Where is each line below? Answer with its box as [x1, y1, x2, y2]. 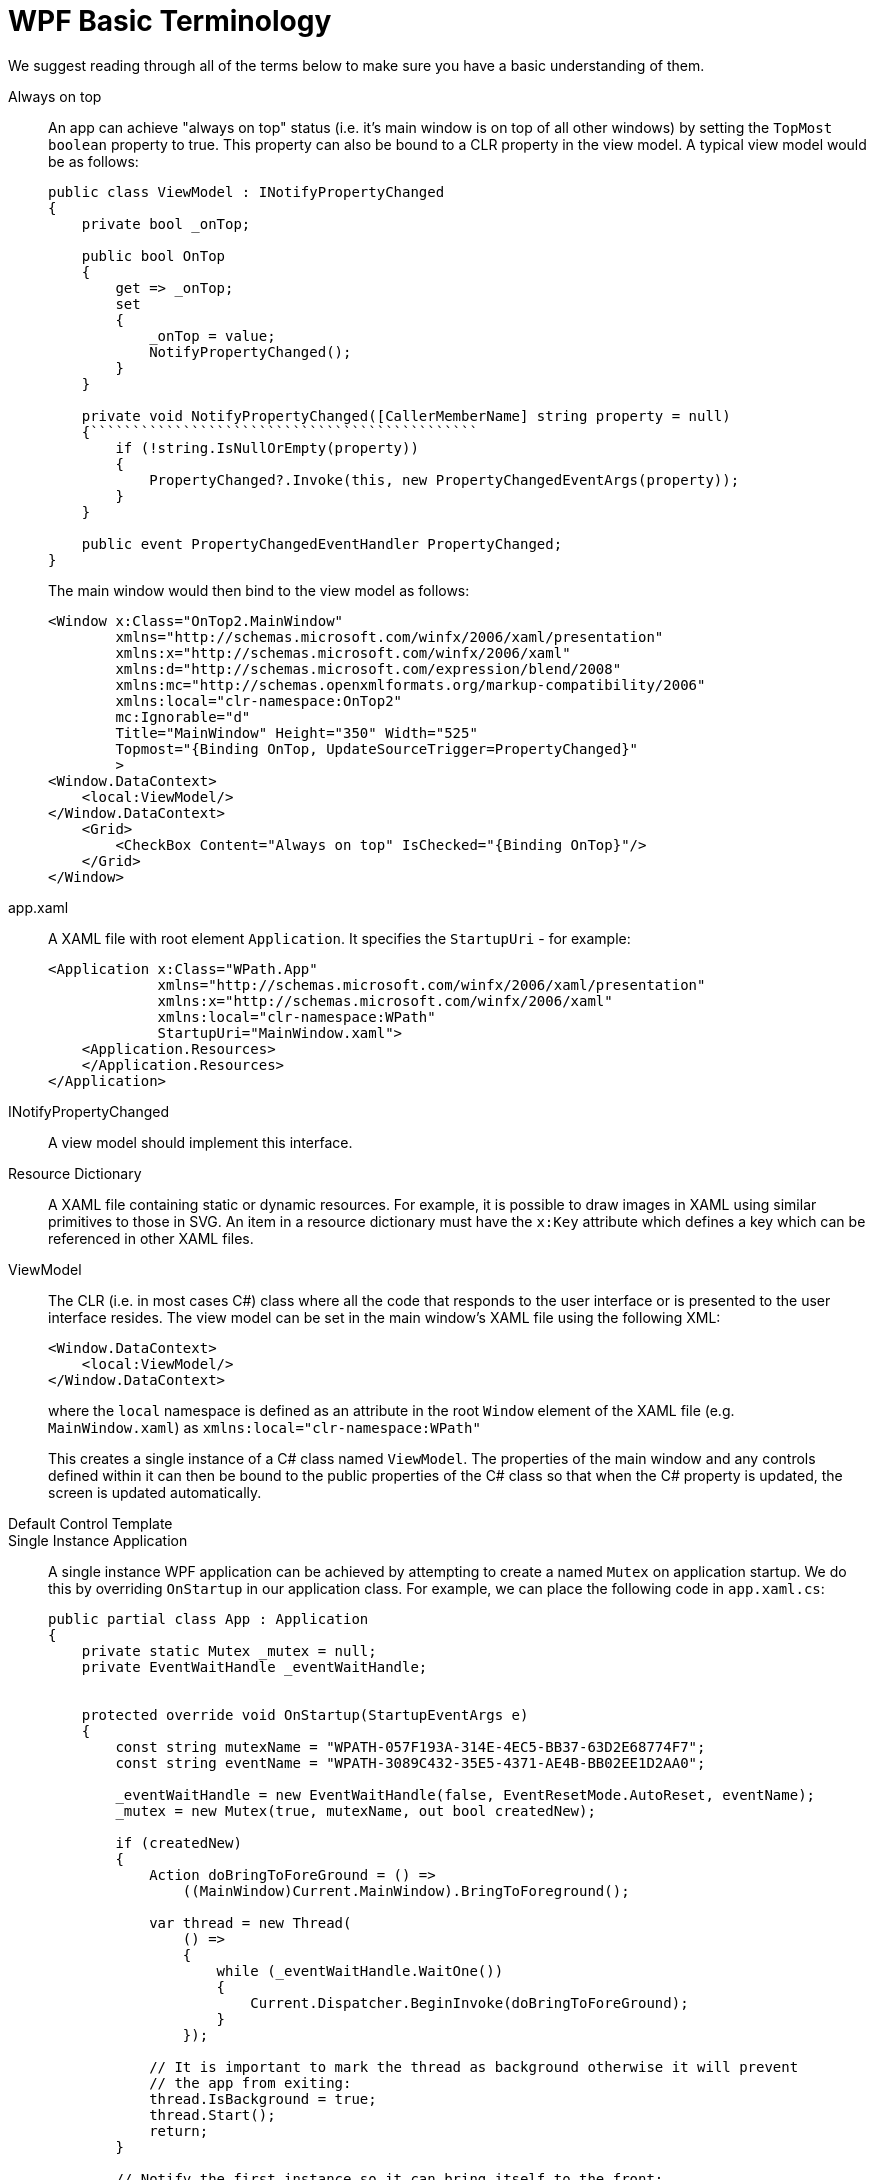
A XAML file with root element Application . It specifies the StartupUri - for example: [48, 929, 631, 947]
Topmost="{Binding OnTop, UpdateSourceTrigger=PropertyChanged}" [115, 740, 639, 757]
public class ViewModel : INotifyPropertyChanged [48, 183, 445, 200]
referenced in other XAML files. [48, 1229, 254, 1247]
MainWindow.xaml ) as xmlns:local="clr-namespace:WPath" [48, 1418, 481, 1436]
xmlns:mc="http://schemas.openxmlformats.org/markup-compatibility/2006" [115, 676, 706, 693]
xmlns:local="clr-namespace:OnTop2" [115, 692, 403, 709]
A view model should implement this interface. [48, 1133, 353, 1151]
